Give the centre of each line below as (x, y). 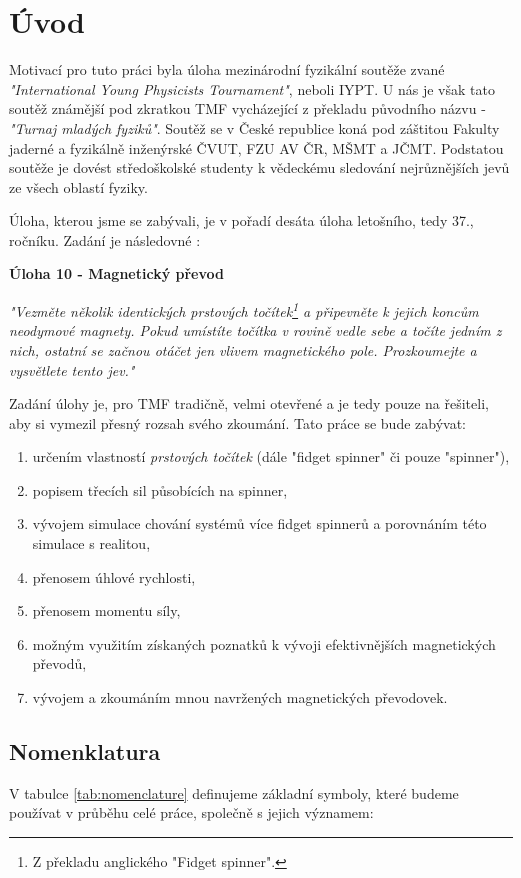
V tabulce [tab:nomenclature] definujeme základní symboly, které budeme (234, 792)
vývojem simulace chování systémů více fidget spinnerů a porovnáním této (259, 523)
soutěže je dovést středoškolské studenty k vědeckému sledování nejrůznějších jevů (259, 167)
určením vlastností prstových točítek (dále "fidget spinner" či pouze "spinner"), (271, 456)
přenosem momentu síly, (106, 610)
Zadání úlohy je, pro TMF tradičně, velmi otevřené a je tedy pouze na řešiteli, (249, 403)
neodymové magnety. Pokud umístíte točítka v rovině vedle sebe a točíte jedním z (255, 330)
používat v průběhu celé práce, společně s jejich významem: (191, 812)
